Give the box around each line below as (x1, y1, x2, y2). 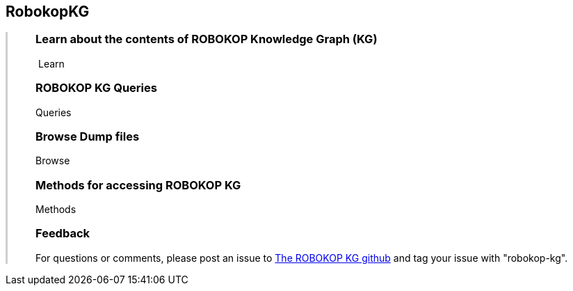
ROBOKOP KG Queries (35, 81, 157, 95)
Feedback (35, 226, 90, 241)
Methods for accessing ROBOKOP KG (35, 178, 241, 192)
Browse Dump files (35, 129, 140, 143)
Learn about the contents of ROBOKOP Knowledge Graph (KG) (35, 32, 378, 47)
